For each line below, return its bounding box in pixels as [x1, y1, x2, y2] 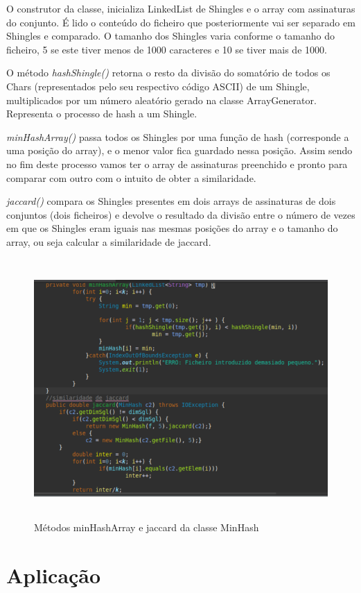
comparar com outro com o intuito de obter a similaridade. [6, 170, 256, 185]
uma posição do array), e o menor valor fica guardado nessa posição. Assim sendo [6, 143, 353, 158]
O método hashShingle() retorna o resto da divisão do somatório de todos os [6, 65, 331, 80]
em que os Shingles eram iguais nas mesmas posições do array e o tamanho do [6, 221, 338, 235]
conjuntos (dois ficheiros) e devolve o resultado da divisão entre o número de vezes [6, 207, 355, 222]
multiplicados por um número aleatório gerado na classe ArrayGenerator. [6, 92, 317, 107]
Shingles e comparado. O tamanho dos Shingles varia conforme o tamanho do [6, 28, 335, 43]
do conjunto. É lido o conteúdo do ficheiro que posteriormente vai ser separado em [6, 15, 355, 29]
